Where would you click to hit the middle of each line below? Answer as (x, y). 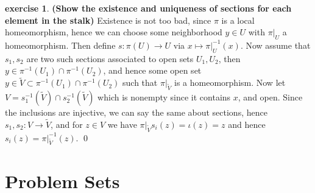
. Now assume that (275, 45)
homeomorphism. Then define (60, 45)
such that (140, 82)
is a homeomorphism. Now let (230, 82)
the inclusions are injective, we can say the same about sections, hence (136, 112)
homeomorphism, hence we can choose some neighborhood (114, 32)
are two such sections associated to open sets (110, 58)
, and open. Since (270, 96)
